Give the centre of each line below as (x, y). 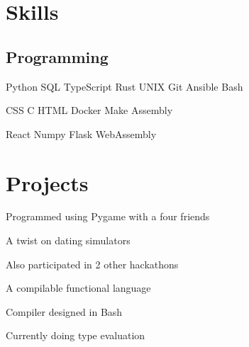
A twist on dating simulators (68, 240)
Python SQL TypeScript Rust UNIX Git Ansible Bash (124, 86)
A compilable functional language (78, 288)
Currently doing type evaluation (76, 335)
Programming (57, 56)
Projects (47, 182)
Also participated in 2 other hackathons (92, 264)
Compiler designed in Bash (64, 311)
